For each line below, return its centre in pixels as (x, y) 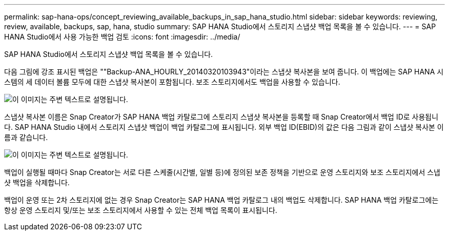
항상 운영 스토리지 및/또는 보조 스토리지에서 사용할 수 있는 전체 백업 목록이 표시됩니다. (141, 210)
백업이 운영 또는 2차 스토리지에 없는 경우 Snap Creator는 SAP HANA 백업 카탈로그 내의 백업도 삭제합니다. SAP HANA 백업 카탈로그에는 (221, 200)
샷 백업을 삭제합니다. (37, 182)
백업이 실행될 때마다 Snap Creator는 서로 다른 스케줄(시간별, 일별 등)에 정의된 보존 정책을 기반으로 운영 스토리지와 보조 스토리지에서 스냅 (222, 172)
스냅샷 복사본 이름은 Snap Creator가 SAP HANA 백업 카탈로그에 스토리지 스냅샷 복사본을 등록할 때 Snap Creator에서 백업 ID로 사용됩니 (221, 117)
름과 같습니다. (26, 137)
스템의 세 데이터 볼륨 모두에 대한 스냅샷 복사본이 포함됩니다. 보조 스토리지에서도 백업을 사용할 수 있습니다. (172, 82)
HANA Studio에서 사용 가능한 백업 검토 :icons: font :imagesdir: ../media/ (122, 37)
